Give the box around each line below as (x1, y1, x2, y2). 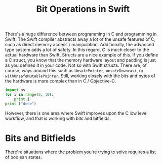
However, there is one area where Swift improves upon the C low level (5, 110, 148, 116)
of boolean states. (5, 154, 42, 160)
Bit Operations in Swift (36, 3, 130, 15)
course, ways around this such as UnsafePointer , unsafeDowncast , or (5, 68, 144, 74)
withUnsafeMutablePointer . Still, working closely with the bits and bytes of (5, 73, 156, 79)
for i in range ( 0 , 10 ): (5, 92, 54, 97)
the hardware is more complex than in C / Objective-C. (5, 78, 116, 84)
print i (14, 97, 30, 102)
